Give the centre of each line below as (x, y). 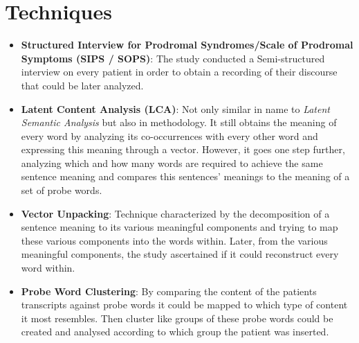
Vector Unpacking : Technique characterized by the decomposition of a (175, 213)
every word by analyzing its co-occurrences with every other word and (169, 135)
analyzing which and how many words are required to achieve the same (172, 162)
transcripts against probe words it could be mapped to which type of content (184, 305)
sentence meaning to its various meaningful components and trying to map (179, 227)
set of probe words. (62, 190)
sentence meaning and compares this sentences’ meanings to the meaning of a (185, 176)
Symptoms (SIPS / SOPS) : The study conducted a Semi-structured (173, 58)
